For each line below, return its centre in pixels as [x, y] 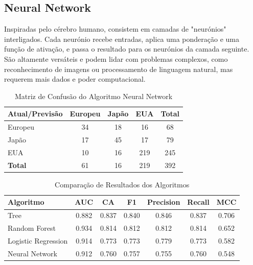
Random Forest [32, 228]
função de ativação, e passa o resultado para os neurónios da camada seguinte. [127, 49]
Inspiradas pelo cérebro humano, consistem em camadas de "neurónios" [115, 29]
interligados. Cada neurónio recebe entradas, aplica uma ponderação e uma [122, 39]
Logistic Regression [38, 240]
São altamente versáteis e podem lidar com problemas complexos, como [116, 58]
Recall [198, 202]
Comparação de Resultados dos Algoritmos [122, 184]
